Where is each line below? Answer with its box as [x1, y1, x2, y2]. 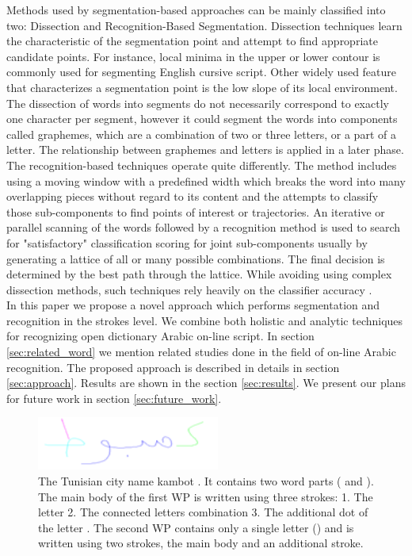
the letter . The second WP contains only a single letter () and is [38, 519, 354, 535]
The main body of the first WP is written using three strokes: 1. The [38, 488, 373, 504]
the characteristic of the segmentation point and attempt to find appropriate [6, 33, 378, 49]
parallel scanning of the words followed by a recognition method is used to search [6, 219, 401, 236]
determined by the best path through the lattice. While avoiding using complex [6, 266, 392, 282]
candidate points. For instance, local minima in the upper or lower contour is [6, 48, 380, 64]
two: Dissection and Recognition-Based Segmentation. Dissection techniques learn [6, 17, 402, 33]
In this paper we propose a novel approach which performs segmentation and [6, 297, 380, 313]
